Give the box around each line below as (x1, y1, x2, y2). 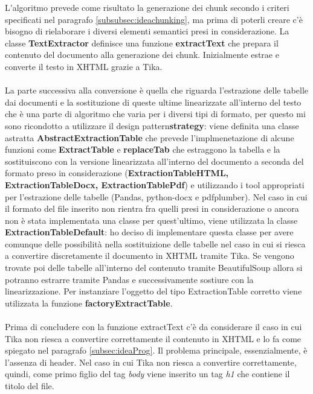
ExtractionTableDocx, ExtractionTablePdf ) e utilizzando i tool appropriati (5, 178, 305, 191)
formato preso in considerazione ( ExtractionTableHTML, (5, 167, 229, 179)
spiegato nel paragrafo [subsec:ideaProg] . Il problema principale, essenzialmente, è (5, 344, 308, 357)
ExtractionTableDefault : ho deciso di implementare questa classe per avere (5, 226, 294, 238)
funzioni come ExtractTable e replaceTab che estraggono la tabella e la (5, 143, 280, 156)
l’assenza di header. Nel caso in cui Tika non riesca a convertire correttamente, (5, 355, 297, 368)
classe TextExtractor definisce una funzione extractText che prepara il (5, 36, 279, 49)
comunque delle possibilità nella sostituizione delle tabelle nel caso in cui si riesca (5, 237, 306, 250)
